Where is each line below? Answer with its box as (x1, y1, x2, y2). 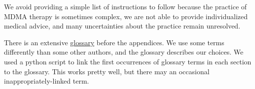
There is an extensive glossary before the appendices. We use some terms (4, 37, 224, 47)
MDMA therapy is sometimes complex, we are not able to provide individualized (4, 11, 248, 21)
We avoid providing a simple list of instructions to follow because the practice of (4, 1, 247, 11)
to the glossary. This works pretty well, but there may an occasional (4, 66, 210, 76)
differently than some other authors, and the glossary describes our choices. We (4, 47, 244, 57)
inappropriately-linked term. (4, 76, 89, 86)
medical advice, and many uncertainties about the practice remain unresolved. (4, 21, 241, 31)
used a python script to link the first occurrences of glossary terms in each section (4, 56, 252, 66)
